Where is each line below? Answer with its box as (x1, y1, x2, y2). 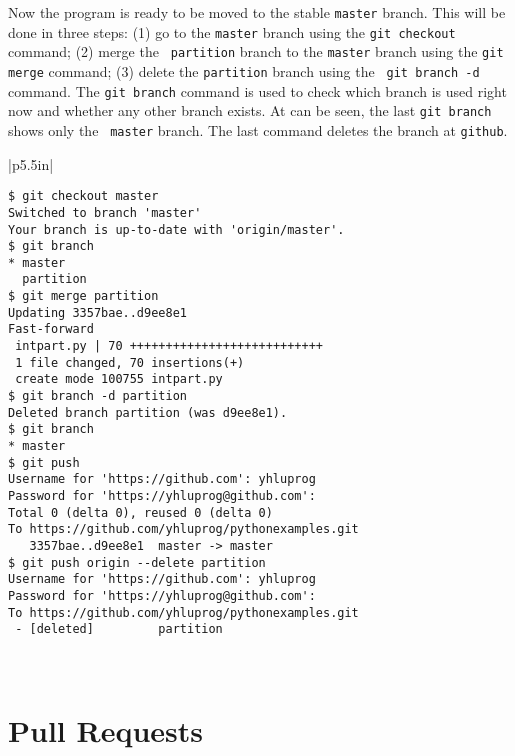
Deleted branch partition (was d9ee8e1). (8, 405, 288, 420)
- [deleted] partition (15, 622, 223, 637)
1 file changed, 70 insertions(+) (15, 355, 245, 370)
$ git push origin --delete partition (8, 555, 266, 570)
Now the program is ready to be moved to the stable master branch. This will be (8, 2, 506, 22)
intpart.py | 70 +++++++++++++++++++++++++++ (15, 339, 323, 354)
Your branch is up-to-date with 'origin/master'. (8, 222, 345, 237)
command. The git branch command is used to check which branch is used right (8, 80, 507, 101)
